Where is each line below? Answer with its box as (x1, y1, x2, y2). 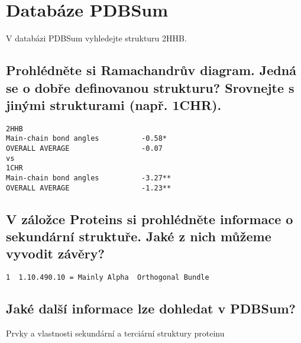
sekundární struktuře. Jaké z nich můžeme (6, 227, 271, 245)
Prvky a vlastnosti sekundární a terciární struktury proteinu (6, 327, 225, 339)
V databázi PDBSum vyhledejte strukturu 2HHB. (6, 32, 187, 44)
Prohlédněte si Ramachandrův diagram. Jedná (6, 61, 296, 79)
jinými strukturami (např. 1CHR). (6, 95, 222, 114)
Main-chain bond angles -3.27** (6, 173, 171, 182)
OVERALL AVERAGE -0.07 (6, 144, 163, 153)
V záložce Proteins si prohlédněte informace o (6, 209, 293, 228)
